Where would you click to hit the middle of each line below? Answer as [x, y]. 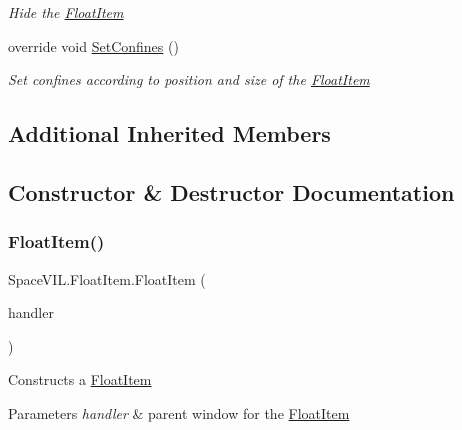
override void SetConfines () [93, 45]
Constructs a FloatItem [80, 379]
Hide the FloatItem [66, 12]
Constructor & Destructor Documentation [231, 191]
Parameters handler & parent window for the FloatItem [179, 412]
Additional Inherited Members [169, 133]
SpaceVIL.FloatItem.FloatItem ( [107, 278]
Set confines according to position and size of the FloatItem [189, 79]
